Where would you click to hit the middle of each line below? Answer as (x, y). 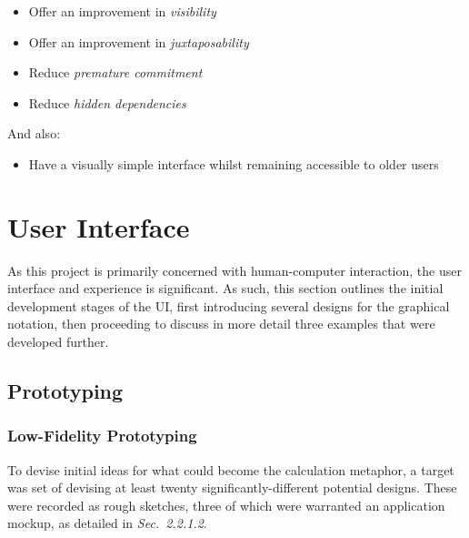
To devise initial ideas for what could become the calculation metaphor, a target (231, 469)
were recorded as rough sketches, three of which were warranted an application (226, 505)
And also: (34, 133)
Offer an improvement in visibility (122, 11)
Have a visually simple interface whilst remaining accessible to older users (234, 163)
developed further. (58, 342)
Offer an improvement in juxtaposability (139, 41)
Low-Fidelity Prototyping (102, 436)
